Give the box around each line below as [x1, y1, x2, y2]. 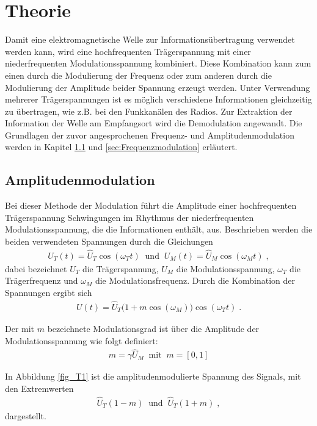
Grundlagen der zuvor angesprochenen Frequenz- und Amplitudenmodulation [5, 128, 294, 141]
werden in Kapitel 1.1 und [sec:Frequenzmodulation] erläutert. [5, 140, 238, 153]
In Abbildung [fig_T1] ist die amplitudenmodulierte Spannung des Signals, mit [5, 370, 301, 383]
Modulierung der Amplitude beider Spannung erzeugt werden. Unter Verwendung [5, 81, 310, 93]
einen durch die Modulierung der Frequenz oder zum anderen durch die [5, 68, 272, 81]
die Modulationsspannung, [176, 262, 275, 275]
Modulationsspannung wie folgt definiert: [5, 334, 158, 347]
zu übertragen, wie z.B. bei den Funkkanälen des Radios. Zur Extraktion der [5, 104, 293, 117]
